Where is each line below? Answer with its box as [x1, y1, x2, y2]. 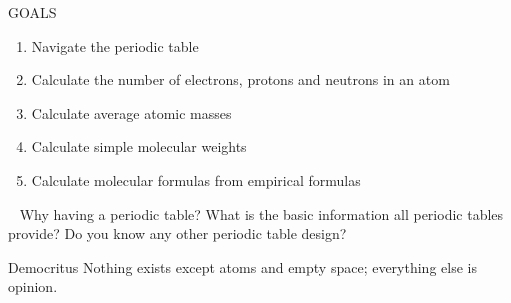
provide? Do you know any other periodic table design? [8, 223, 347, 244]
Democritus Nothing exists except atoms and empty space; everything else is [8, 256, 477, 277]
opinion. [8, 276, 58, 297]
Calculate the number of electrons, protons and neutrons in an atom [31, 69, 450, 90]
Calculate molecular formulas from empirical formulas [31, 169, 361, 190]
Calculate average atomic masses [31, 102, 232, 123]
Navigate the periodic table [31, 35, 199, 56]
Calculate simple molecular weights [31, 136, 247, 157]
